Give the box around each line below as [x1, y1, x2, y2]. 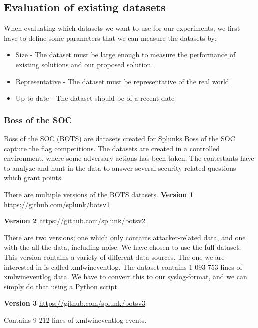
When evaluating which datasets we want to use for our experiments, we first [4, 23, 240, 33]
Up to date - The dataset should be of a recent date [15, 93, 175, 103]
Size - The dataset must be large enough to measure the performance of [15, 49, 236, 60]
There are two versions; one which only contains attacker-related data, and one [4, 232, 246, 242]
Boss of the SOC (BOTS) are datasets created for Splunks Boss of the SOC [4, 133, 235, 143]
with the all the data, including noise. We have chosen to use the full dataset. [4, 242, 241, 252]
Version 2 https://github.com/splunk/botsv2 [4, 216, 145, 226]
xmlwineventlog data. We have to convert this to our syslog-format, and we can [4, 271, 247, 282]
